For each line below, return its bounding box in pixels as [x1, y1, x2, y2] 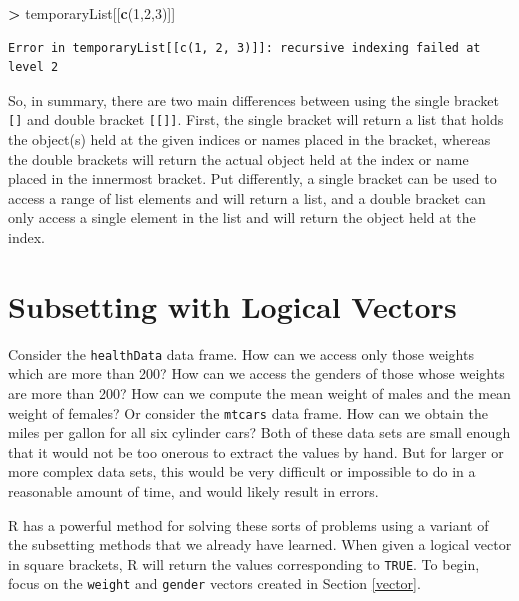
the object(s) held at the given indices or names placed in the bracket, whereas [8, 129, 491, 150]
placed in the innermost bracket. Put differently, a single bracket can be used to [8, 168, 497, 189]
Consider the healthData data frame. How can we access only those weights [8, 343, 474, 364]
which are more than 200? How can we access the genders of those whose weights [8, 363, 505, 384]
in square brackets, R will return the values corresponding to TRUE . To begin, [8, 553, 480, 574]
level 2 [8, 60, 59, 75]
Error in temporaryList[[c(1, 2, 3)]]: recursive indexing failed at [8, 40, 481, 55]
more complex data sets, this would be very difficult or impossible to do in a [8, 461, 476, 482]
